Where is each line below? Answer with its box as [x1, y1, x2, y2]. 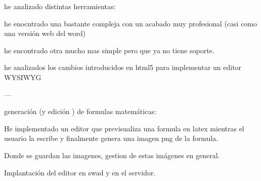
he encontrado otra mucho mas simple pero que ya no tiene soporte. [4, 45, 214, 55]
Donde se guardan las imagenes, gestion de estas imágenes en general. [4, 150, 220, 160]
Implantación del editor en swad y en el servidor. [4, 167, 156, 177]
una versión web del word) [4, 28, 86, 39]
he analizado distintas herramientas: [4, 1, 116, 11]
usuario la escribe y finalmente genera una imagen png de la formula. [4, 133, 219, 143]
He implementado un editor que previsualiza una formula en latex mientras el [4, 123, 244, 133]
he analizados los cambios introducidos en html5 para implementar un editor [4, 62, 242, 73]
